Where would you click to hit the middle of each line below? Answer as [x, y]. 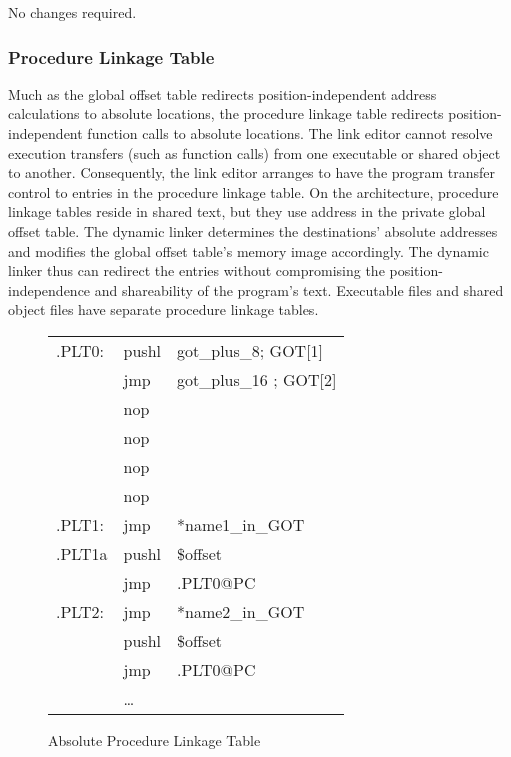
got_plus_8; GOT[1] [250, 350]
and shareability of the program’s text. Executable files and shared [299, 289]
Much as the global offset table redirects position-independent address [222, 93]
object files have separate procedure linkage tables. [163, 309]
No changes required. [72, 12]
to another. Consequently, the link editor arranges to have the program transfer [252, 172]
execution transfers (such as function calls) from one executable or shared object [254, 152]
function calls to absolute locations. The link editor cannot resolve [290, 133]
